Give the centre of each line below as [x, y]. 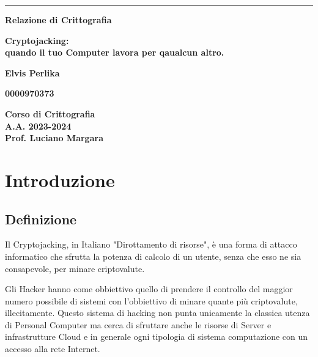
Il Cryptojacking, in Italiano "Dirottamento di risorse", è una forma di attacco [151, 244]
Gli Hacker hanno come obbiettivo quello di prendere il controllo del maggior [149, 289]
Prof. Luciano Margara [54, 138]
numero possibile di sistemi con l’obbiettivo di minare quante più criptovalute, [151, 300]
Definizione [41, 219]
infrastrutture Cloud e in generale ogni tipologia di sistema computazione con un [157, 337]
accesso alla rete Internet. [53, 349]
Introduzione [60, 179]
